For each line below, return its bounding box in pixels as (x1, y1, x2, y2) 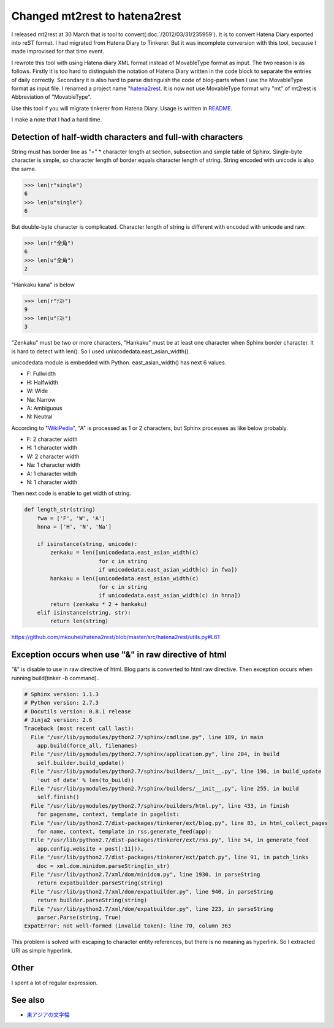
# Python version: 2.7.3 (24, 699, 99, 707)
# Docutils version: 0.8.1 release (24, 708, 131, 715)
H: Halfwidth (26, 378, 58, 386)
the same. (11, 165, 37, 172)
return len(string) (50, 618, 108, 625)
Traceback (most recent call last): (24, 725, 135, 732)
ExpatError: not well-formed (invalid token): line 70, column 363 (24, 923, 232, 929)
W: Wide (26, 387, 48, 395)
